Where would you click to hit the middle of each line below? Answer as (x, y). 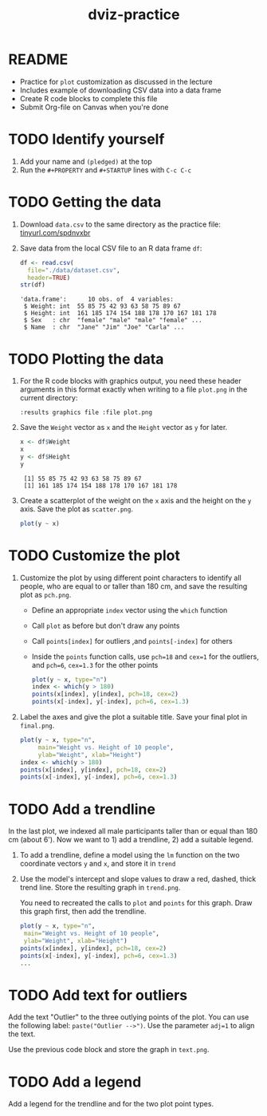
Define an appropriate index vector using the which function (130, 610)
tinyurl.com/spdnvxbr (55, 232)
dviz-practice (134, 15)
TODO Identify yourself (86, 139)
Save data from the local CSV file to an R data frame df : (111, 248)
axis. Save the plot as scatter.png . (77, 509)
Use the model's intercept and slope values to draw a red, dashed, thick (138, 879)
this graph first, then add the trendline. (83, 912)
